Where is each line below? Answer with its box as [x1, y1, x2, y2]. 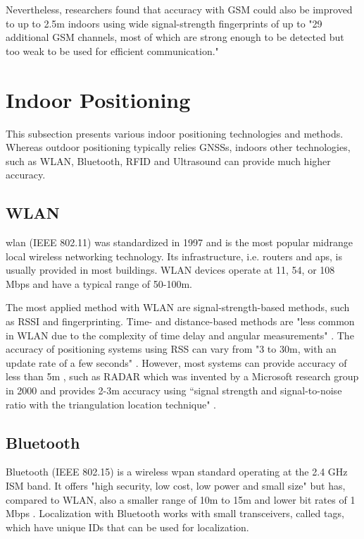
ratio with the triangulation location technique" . [6, 396, 216, 411]
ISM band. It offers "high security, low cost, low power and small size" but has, [6, 478, 346, 492]
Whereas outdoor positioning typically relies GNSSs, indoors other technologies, [6, 140, 351, 155]
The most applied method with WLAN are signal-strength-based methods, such [6, 300, 350, 315]
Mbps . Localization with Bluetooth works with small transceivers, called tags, [6, 506, 344, 521]
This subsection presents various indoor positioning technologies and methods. [6, 126, 344, 140]
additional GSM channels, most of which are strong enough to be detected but [6, 30, 344, 44]
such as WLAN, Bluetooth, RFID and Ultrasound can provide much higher [6, 153, 331, 168]
